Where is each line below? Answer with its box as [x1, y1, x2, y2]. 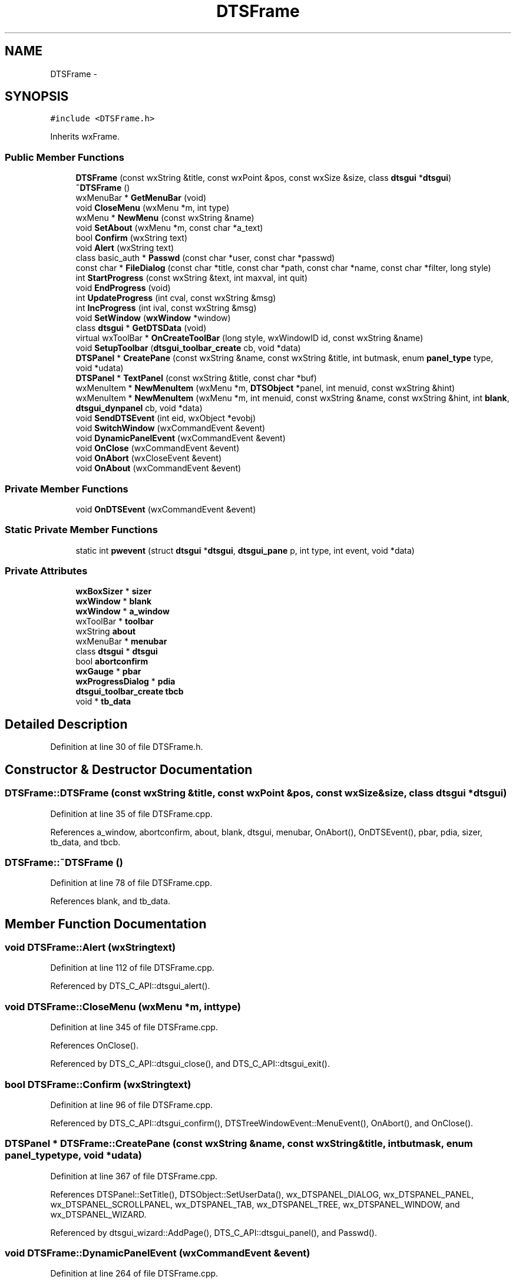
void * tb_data [75, 696, 131, 707]
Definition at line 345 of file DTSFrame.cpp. [50, 1022, 218, 1033]
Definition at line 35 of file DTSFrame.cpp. [50, 808, 213, 819]
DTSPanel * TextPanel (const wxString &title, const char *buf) [75, 373, 317, 383]
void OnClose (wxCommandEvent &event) [75, 443, 240, 454]
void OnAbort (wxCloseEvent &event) [75, 453, 222, 464]
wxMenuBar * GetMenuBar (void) [75, 193, 207, 203]
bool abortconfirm [75, 656, 148, 667]
